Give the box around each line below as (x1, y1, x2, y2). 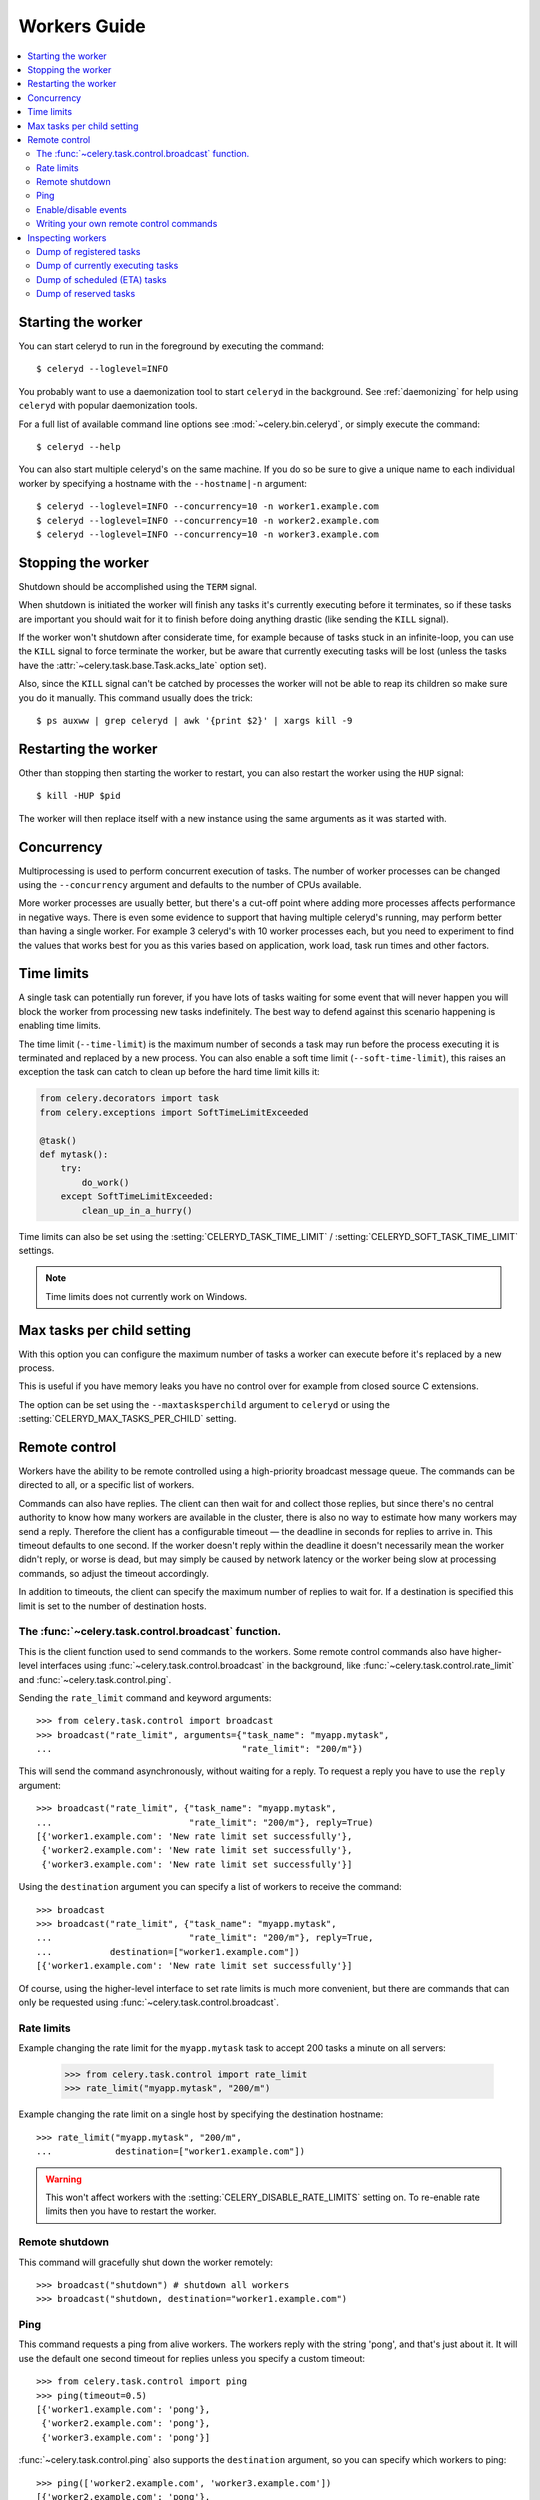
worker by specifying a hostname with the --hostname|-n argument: (18, 477, 307, 489)
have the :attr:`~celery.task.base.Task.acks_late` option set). (18, 659, 267, 671)
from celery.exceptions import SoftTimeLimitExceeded (39, 1106, 309, 1118)
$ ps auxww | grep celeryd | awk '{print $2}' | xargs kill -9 (36, 715, 353, 727)
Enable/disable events (36, 203, 127, 215)
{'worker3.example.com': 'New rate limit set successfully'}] (41, 1858, 353, 1870)
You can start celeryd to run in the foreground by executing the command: (18, 340, 325, 352)
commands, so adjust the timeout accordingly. (18, 1567, 210, 1579)
